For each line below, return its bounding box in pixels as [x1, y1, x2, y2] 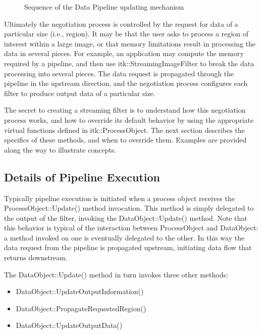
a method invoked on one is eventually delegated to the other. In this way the [4, 232, 245, 243]
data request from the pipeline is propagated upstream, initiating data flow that [4, 242, 252, 253]
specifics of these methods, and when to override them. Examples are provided [4, 134, 247, 145]
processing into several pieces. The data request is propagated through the [4, 68, 234, 78]
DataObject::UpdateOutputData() [16, 320, 123, 330]
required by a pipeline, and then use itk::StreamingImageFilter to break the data [4, 58, 254, 68]
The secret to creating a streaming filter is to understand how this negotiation [4, 105, 246, 115]
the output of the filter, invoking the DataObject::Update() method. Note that [4, 212, 247, 223]
